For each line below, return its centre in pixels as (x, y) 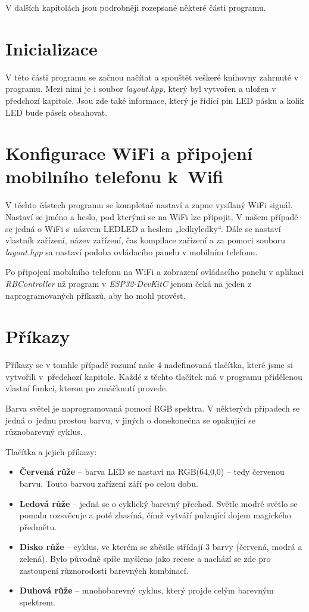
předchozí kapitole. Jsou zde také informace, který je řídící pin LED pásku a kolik (155, 100)
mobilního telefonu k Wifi (114, 176)
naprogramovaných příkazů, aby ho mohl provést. (96, 295)
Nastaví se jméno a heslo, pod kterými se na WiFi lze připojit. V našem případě (152, 217)
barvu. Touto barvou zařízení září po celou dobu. (109, 483)
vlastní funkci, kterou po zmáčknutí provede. (87, 388)
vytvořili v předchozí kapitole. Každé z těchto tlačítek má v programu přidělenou (154, 376)
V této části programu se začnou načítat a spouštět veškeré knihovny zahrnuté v (152, 77)
